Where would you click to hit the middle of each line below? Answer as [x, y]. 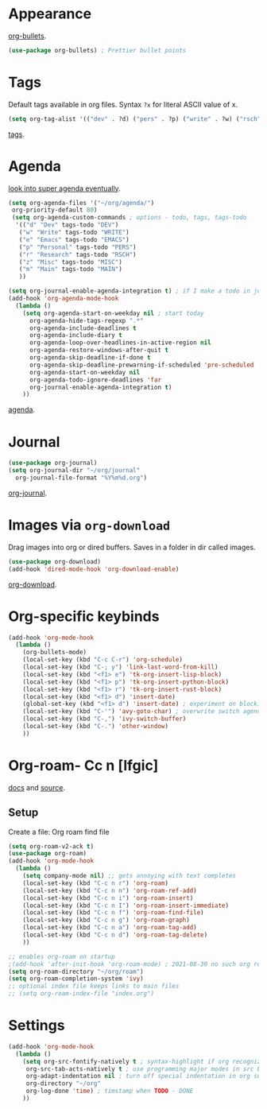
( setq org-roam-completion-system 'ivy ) [76, 979]
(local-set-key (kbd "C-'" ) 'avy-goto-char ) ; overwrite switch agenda [143, 712]
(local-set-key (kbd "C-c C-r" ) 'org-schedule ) [103, 660]
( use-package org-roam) [48, 854]
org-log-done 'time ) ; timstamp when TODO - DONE [110, 1091]
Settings [37, 1026]
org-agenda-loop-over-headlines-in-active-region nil [120, 343]
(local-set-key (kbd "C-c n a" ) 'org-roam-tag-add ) [110, 928]
